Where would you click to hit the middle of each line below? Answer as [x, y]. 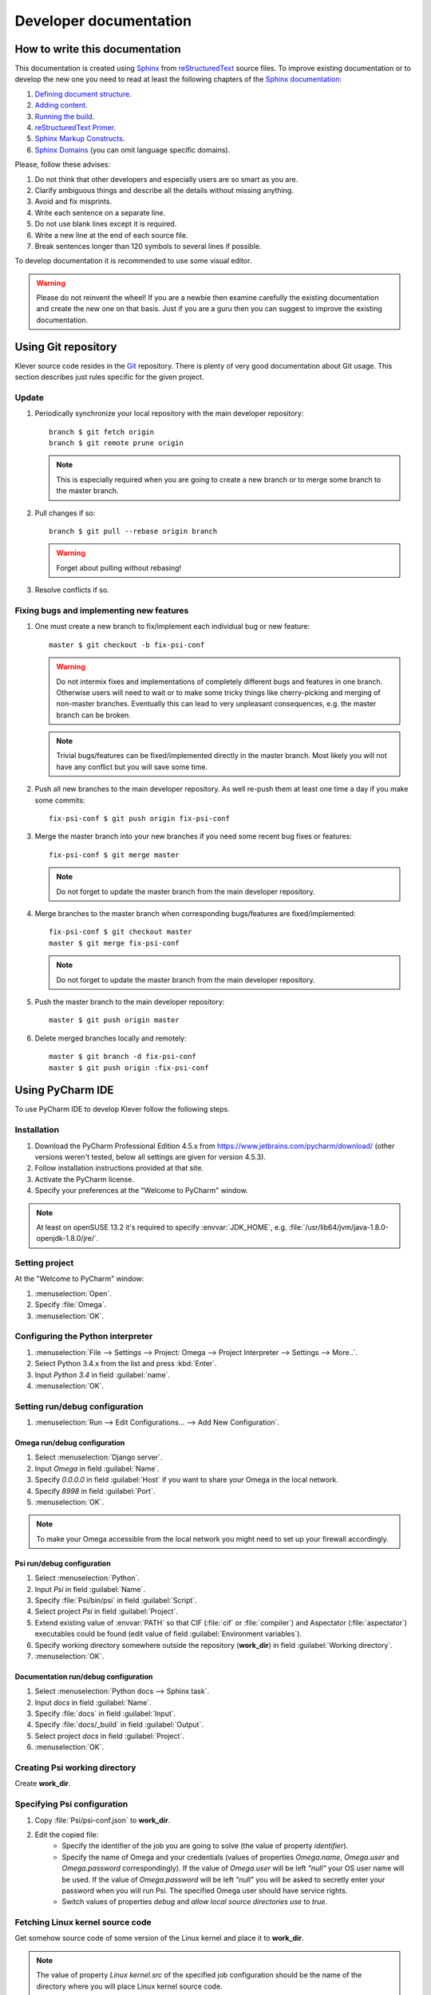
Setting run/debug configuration [79, 1406]
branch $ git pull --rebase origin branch [133, 531]
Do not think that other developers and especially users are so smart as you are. [166, 179]
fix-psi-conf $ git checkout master [121, 932]
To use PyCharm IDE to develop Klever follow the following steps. [123, 1109]
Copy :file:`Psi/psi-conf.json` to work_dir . [103, 1820]
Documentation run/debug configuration [84, 1677]
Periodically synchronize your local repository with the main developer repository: [169, 413]
